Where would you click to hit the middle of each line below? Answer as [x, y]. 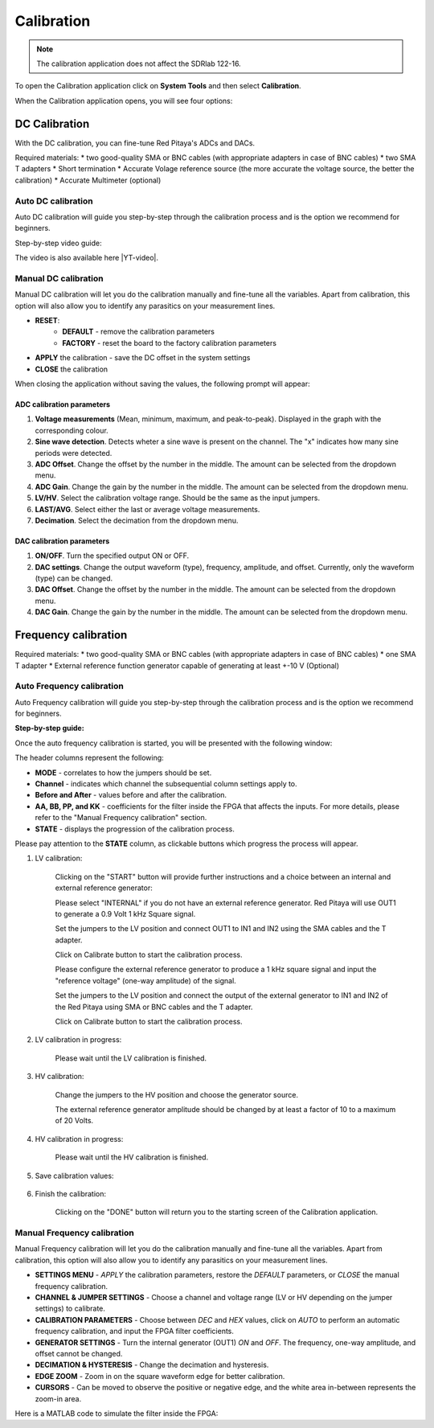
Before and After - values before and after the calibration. [131, 795]
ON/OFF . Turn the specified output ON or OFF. [112, 556]
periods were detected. [74, 453]
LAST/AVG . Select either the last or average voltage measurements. [147, 509]
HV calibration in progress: [79, 1139]
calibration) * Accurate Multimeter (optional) [88, 180]
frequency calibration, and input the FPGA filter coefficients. [135, 1332]
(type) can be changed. [74, 578]
